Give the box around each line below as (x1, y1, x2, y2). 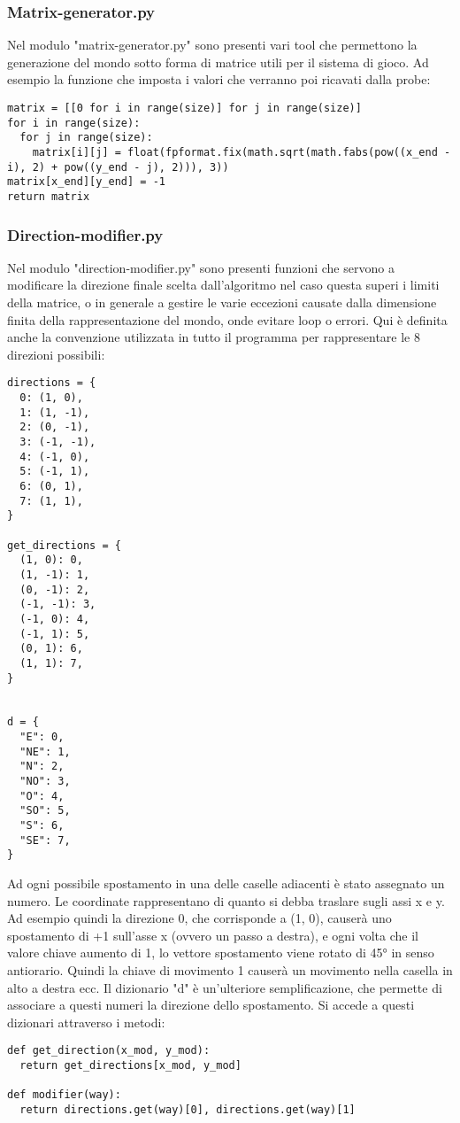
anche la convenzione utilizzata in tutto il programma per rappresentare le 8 (7, 328, 420, 346)
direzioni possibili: (7, 345, 105, 363)
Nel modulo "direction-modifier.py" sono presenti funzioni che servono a (7, 258, 395, 276)
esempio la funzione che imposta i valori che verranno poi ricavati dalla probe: (7, 70, 431, 89)
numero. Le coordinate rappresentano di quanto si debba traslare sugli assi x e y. (7, 891, 445, 910)
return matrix (7, 190, 90, 203)
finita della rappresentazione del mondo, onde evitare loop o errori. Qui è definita (7, 310, 448, 329)
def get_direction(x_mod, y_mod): (7, 1044, 211, 1057)
